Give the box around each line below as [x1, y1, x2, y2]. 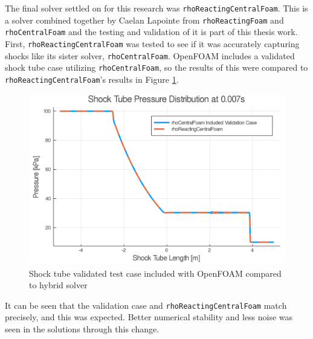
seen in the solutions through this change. [5, 323, 160, 335]
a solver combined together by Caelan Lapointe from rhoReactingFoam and [5, 13, 284, 26]
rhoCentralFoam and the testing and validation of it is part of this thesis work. [5, 25, 298, 38]
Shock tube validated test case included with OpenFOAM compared [29, 266, 282, 279]
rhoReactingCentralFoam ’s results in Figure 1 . [5, 73, 179, 85]
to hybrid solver [29, 279, 88, 291]
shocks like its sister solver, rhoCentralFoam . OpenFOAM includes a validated [5, 49, 295, 62]
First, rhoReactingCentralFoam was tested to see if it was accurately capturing [5, 37, 300, 50]
